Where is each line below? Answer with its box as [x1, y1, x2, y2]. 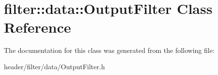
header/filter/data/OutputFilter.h [4, 61, 105, 71]
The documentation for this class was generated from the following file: [4, 45, 215, 55]
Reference [4, 17, 71, 37]
